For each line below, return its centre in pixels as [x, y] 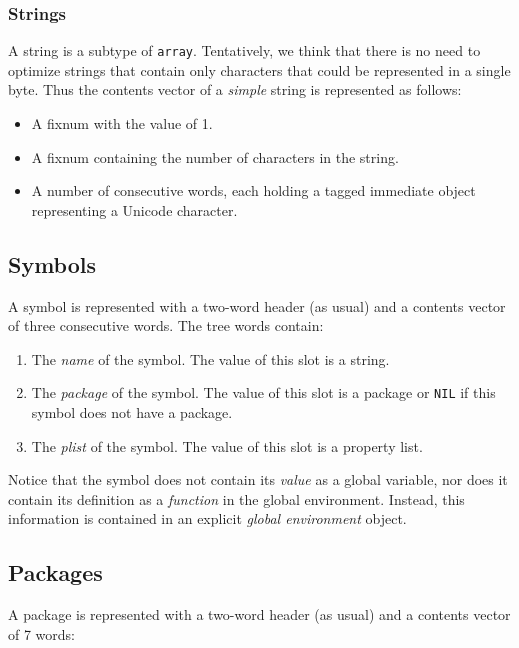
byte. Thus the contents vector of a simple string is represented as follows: [235, 89]
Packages [55, 572]
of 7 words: [42, 633]
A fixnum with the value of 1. [122, 123]
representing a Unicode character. [134, 209]
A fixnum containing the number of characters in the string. [215, 156]
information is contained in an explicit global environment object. [207, 518]
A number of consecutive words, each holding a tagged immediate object [253, 190]
